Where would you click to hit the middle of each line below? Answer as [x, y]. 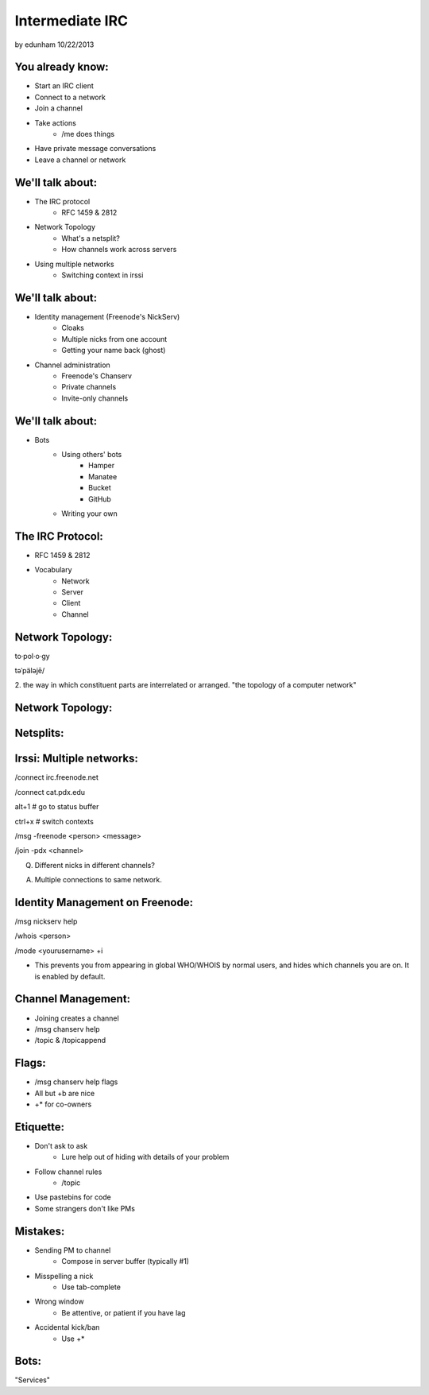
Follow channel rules [68, 1172]
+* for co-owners [63, 1104]
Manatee [103, 476]
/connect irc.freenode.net [57, 777]
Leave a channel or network [80, 160]
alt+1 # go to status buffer [57, 807]
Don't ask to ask [61, 1145]
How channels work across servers [119, 250]
